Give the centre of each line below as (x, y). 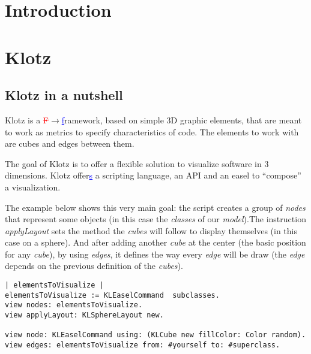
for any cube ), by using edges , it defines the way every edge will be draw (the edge (155, 254)
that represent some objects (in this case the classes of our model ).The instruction (155, 219)
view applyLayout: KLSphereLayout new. (84, 315)
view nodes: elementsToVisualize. (74, 305)
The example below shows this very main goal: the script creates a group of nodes (155, 207)
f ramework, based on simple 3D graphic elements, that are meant (182, 119)
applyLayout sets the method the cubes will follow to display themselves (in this (151, 230)
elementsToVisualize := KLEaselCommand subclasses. (112, 295)
